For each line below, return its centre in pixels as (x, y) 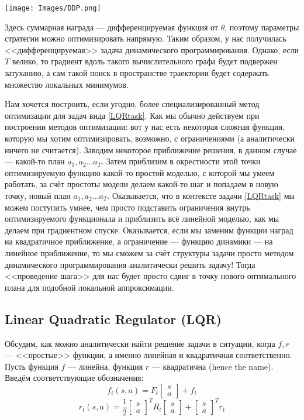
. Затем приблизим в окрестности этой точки (181, 161)
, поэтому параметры (262, 27)
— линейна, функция (106, 366)
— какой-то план (35, 161)
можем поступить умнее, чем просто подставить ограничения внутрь (127, 207)
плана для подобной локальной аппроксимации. (89, 287)
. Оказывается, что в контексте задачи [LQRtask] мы (201, 195)
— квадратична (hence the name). (213, 366)
